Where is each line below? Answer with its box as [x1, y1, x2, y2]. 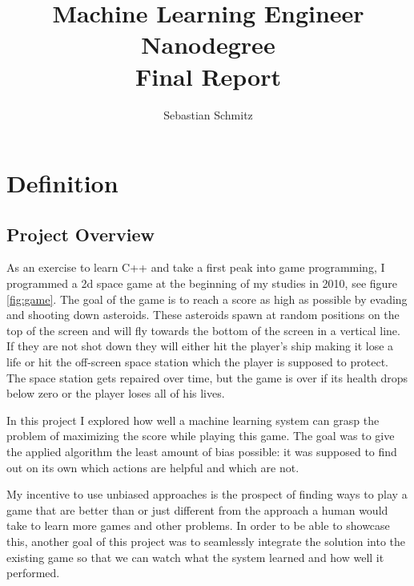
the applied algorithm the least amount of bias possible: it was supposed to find [6, 443, 397, 460]
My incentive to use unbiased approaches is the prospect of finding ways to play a [6, 486, 408, 503]
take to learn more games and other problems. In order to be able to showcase [6, 517, 390, 534]
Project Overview [6, 221, 155, 246]
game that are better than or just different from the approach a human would [6, 501, 388, 518]
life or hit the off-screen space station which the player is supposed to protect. [6, 354, 388, 370]
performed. [6, 564, 60, 581]
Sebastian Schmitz [163, 106, 253, 123]
